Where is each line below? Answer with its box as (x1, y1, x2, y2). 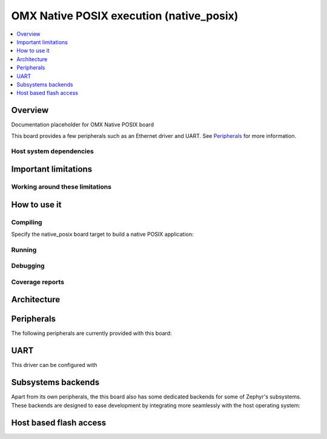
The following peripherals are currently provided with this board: (11, 330, 172, 337)
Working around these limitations (11, 182, 112, 190)
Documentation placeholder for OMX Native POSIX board (11, 121, 154, 128)
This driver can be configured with (11, 362, 97, 369)
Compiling (11, 218, 42, 226)
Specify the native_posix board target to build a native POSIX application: (11, 230, 194, 238)
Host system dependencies (11, 147, 94, 155)
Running (11, 246, 37, 254)
